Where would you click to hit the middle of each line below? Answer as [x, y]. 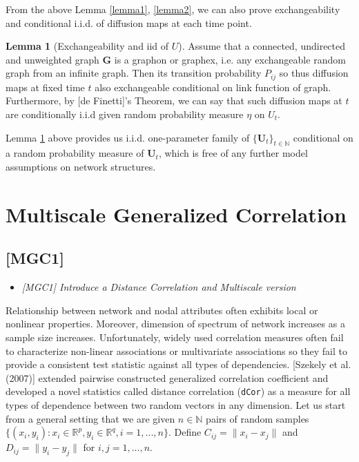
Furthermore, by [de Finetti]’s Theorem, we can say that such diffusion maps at [174, 100]
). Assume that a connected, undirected [262, 46]
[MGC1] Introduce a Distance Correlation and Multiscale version [159, 287]
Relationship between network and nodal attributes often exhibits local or [162, 310]
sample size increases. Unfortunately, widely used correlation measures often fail [175, 337]
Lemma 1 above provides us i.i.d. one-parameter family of [128, 137]
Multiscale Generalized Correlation [176, 214]
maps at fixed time [45, 87]
